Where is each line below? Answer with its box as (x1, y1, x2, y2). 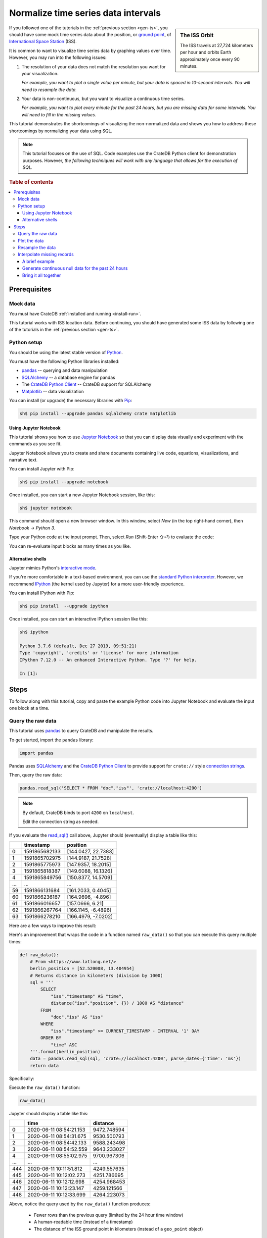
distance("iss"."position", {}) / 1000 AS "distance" (50, 1000, 184, 1006)
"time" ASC (50, 1042, 78, 1047)
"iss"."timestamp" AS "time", (50, 993, 124, 999)
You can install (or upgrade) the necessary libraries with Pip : (9, 397, 133, 403)
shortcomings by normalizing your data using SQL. (9, 128, 113, 134)
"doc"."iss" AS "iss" (50, 1014, 103, 1020)
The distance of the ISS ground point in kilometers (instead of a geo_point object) (34, 1226, 203, 1232)
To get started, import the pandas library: (9, 737, 94, 743)
